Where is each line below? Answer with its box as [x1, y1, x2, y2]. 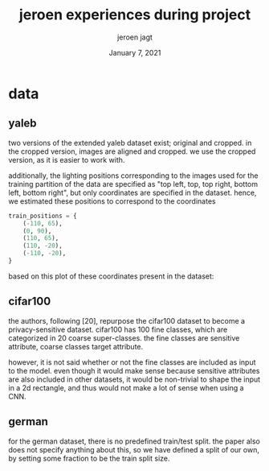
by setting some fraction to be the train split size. [8, 453, 170, 463]
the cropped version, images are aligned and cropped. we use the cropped [8, 147, 256, 156]
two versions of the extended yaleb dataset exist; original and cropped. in [8, 138, 252, 147]
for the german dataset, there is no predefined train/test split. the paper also [8, 436, 261, 446]
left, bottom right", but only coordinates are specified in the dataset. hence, [8, 188, 257, 197]
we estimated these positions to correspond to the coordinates [8, 196, 216, 206]
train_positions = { [8, 212, 78, 220]
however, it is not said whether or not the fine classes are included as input [8, 357, 256, 367]
